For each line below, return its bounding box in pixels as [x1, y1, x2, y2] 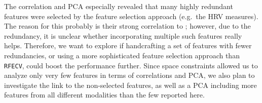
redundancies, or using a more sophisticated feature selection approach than [4, 50, 240, 60]
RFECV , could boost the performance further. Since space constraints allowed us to [4, 60, 258, 70]
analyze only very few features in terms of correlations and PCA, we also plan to [4, 70, 255, 80]
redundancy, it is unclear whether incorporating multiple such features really [4, 30, 242, 41]
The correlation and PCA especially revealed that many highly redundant [4, 1, 233, 11]
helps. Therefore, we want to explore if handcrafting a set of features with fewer [4, 40, 252, 51]
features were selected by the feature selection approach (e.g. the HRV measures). [4, 11, 258, 21]
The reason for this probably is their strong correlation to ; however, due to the [4, 21, 251, 31]
